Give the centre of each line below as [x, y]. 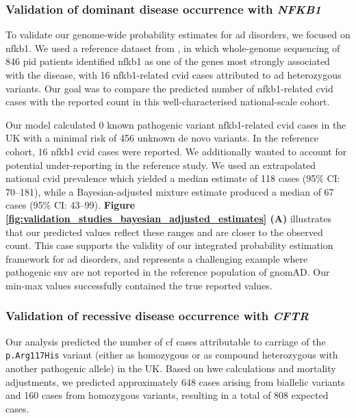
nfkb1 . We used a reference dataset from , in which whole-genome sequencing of [173, 48]
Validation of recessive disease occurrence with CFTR [157, 316]
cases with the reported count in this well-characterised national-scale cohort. [168, 102]
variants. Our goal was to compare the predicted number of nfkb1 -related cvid [169, 88]
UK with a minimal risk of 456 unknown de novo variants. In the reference [162, 138]
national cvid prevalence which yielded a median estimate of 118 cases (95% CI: [173, 178]
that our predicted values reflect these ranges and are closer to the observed [164, 232]
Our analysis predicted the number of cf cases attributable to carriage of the [166, 341]
